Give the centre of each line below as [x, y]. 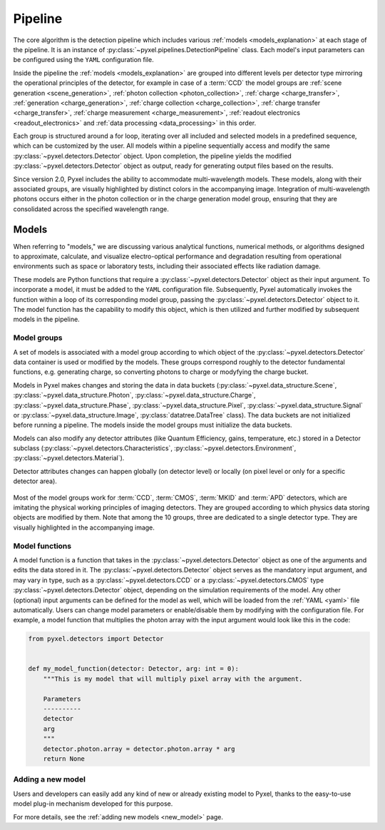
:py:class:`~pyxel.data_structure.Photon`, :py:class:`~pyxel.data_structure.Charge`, [134, 395]
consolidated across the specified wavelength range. [91, 209]
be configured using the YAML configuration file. [83, 60]
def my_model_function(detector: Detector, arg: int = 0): [133, 669]
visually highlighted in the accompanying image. [84, 527]
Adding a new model [49, 779]
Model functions [42, 546]
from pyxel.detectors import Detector [96, 639]
